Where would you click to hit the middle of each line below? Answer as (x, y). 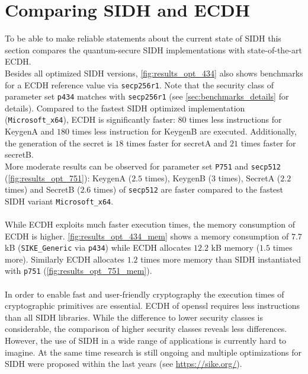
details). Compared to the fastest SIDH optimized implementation (125, 108)
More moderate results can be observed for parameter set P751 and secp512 (143, 166)
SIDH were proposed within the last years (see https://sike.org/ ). (123, 364)
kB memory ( (235, 247)
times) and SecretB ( (43, 189)
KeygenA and (30, 131)
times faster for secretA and (177, 143)
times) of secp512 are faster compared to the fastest (189, 189)
